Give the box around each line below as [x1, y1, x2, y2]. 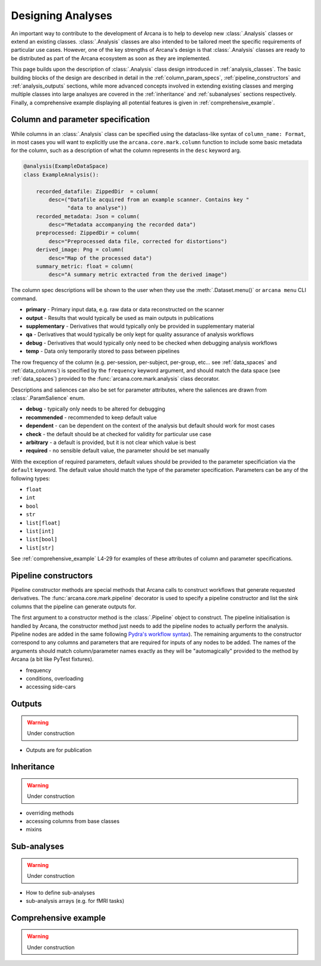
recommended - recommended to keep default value [26, 414, 157, 421]
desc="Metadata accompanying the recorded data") [48, 221, 196, 228]
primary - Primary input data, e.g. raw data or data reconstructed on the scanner [26, 306, 225, 313]
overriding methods [26, 809, 74, 816]
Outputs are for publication [26, 746, 92, 753]
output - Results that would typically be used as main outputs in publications [26, 314, 214, 321]
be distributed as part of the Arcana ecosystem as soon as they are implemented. [11, 54, 211, 62]
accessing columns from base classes [26, 818, 120, 825]
